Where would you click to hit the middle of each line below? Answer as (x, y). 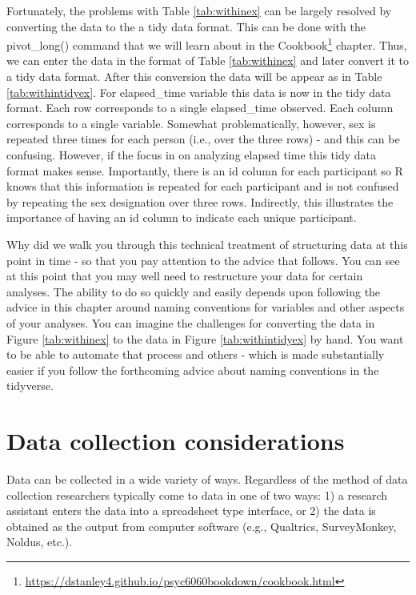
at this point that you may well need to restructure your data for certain (185, 276)
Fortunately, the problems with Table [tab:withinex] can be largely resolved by (199, 10)
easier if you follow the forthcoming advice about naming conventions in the (193, 370)
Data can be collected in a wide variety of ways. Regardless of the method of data (207, 479)
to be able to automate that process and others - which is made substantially (196, 354)
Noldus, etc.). (40, 542)
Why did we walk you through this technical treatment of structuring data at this (207, 244)
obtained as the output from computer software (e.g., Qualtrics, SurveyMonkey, (202, 526)
